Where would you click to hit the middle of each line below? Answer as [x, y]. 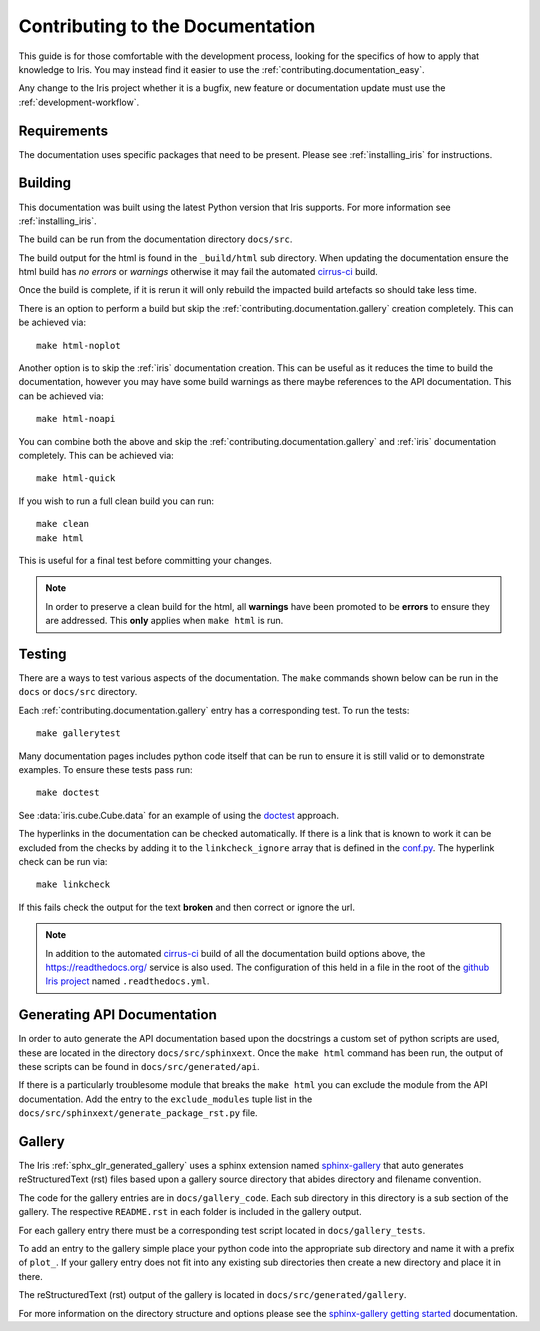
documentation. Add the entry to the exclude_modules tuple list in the [165, 1099]
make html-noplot [78, 345]
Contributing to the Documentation [167, 26]
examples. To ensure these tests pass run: [106, 769]
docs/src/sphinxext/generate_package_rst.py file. [138, 1113]
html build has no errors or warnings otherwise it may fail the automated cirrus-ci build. [198, 272]
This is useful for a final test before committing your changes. [145, 560]
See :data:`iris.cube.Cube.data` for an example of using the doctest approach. [179, 815]
